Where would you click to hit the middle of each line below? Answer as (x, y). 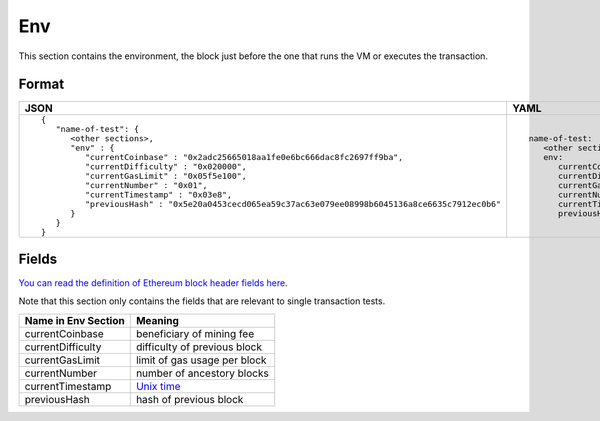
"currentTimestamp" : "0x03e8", (158, 195)
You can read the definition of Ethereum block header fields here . (153, 282)
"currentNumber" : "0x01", (146, 185)
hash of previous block (189, 399)
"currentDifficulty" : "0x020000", (166, 166)
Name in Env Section (74, 320)
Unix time (158, 386)
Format (41, 84)
